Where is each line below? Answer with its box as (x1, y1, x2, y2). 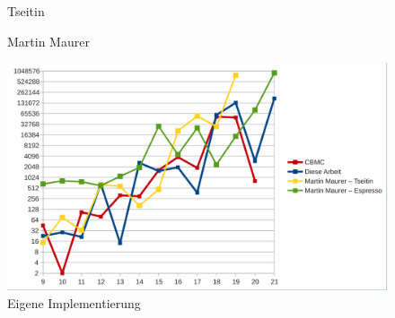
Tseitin (7, 2, 45, 20)
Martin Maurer (7, 31, 90, 50)
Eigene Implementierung (7, 294, 141, 313)
